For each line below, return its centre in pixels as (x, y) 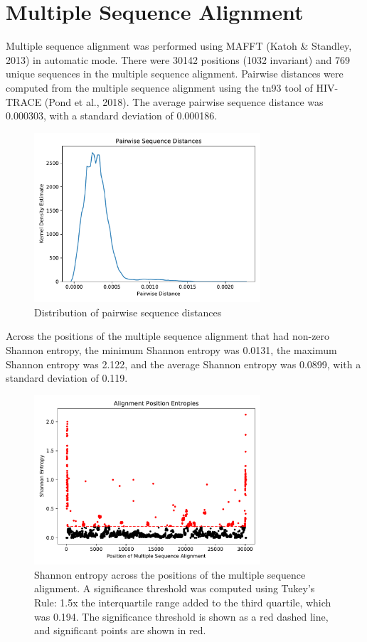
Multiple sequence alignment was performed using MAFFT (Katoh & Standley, (179, 46)
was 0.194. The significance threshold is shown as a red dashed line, (181, 616)
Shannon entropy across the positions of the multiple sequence (170, 574)
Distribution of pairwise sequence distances (128, 312)
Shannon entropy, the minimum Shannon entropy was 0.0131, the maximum (171, 349)
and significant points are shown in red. (120, 630)
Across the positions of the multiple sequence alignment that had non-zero (168, 336)
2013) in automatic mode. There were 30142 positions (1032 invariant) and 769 (178, 59)
